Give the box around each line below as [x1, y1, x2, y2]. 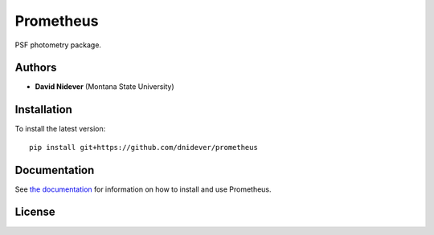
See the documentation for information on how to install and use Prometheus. [14, 184, 272, 194]
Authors [14, 61, 57, 75]
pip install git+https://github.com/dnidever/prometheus [29, 143, 259, 152]
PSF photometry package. [14, 40, 102, 50]
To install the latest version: [14, 124, 106, 134]
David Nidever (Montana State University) [35, 82, 174, 91]
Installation [14, 103, 72, 116]
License [14, 205, 55, 219]
